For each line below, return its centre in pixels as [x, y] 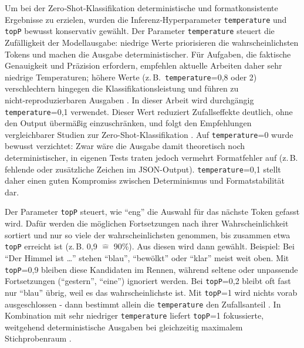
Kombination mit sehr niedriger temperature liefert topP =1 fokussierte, [134, 315]
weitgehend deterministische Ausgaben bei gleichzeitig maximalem [124, 327]
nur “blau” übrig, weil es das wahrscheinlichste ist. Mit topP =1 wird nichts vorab [151, 292]
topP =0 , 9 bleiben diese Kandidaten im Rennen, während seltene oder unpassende [151, 269]
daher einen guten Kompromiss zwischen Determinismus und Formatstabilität [145, 180]
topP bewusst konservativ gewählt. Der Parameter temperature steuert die [140, 31]
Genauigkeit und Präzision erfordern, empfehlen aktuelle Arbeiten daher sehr [143, 65]
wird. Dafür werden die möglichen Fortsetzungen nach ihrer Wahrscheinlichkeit [147, 223]
